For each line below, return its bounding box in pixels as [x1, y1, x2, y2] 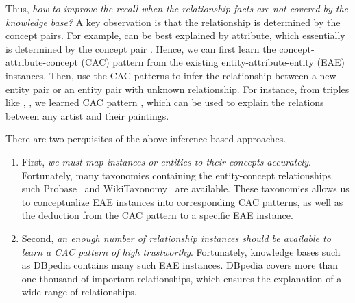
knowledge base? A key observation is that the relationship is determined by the [5, 14, 341, 29]
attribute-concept [5, 55, 78, 69]
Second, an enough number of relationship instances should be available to [21, 230, 331, 245]
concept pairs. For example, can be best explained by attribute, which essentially [5, 28, 345, 42]
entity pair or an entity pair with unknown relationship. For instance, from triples [5, 81, 350, 96]
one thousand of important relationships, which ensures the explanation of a [21, 271, 342, 285]
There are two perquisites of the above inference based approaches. [5, 131, 286, 146]
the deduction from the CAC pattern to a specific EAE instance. [21, 208, 293, 222]
